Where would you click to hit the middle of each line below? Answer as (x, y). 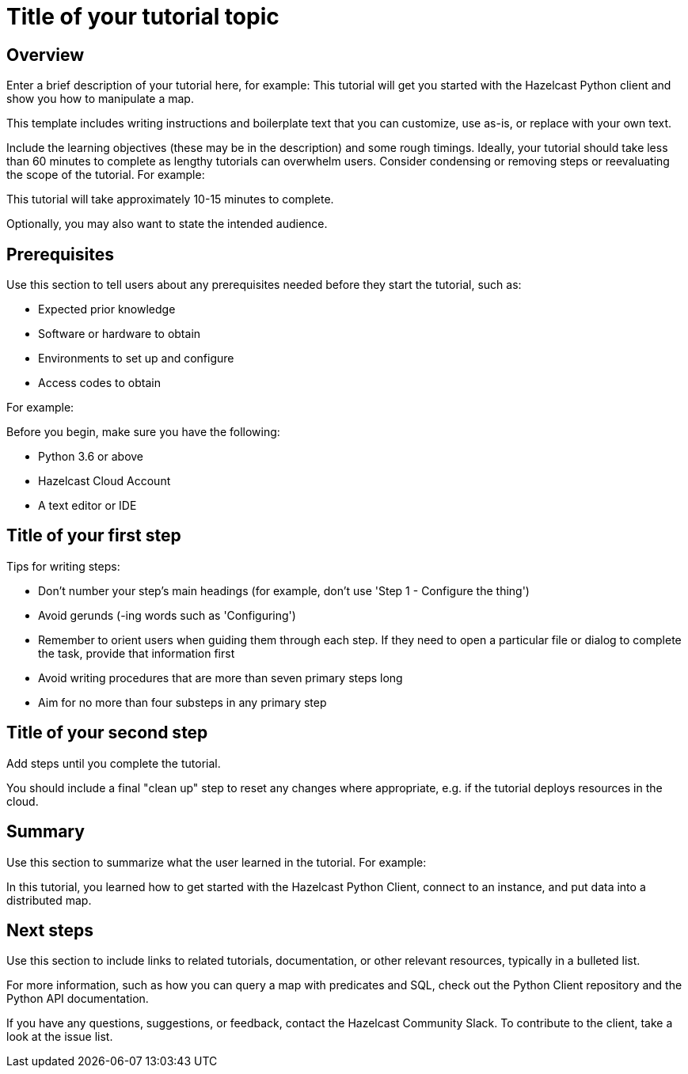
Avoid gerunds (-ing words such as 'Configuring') (167, 615)
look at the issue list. (60, 1037)
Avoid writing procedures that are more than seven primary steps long (220, 677)
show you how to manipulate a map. (100, 99)
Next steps (50, 930)
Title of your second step (107, 733)
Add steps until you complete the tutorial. (114, 763)
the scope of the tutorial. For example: (106, 175)
